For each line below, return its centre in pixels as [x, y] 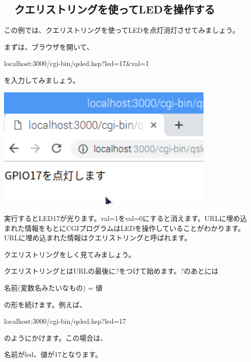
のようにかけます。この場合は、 [56, 337]
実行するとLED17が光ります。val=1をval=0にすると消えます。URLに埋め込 [125, 218]
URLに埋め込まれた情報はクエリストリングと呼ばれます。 [98, 238]
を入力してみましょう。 [42, 80]
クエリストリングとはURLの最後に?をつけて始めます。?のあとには [111, 271]
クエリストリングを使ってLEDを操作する [114, 9]
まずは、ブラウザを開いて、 [49, 46]
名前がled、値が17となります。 [53, 354]
